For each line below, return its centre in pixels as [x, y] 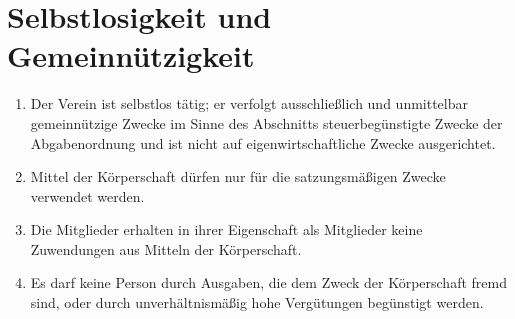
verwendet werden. [87, 195]
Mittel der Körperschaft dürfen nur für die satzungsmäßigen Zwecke [238, 176]
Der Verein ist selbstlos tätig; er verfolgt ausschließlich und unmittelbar [249, 103]
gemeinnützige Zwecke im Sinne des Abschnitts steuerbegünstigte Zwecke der [266, 122]
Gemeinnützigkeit [131, 55]
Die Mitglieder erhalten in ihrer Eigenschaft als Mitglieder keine [226, 229]
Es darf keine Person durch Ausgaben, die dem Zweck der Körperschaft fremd [268, 282]
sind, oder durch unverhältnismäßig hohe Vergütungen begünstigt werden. [257, 302]
